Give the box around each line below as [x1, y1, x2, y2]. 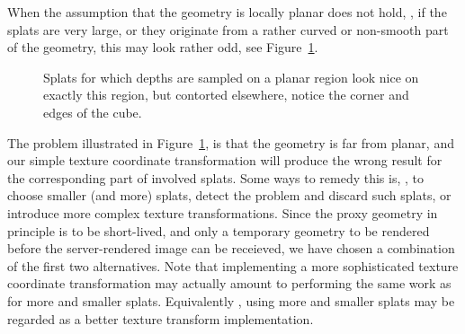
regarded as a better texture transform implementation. [7, 309, 314, 328]
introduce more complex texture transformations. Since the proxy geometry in [7, 203, 438, 222]
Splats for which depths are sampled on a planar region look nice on [43, 67, 419, 86]
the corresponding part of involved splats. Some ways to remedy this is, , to [7, 168, 424, 187]
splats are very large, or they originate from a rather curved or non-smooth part [7, 20, 449, 39]
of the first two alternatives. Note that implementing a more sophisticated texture [7, 256, 459, 275]
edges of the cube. [43, 102, 142, 121]
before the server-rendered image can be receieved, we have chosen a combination [7, 239, 455, 258]
